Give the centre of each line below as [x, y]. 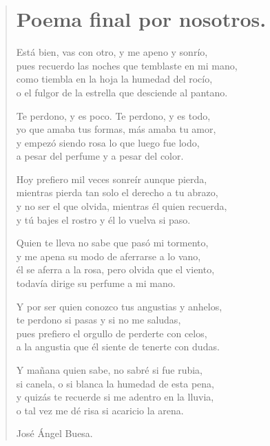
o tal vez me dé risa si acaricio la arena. [100, 410]
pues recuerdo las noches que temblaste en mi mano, [127, 65]
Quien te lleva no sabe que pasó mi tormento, [112, 243]
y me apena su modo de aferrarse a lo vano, [108, 256]
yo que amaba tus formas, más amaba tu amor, [116, 129]
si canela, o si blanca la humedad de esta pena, [115, 383]
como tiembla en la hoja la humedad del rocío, [114, 79]
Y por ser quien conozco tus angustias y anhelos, [119, 306]
